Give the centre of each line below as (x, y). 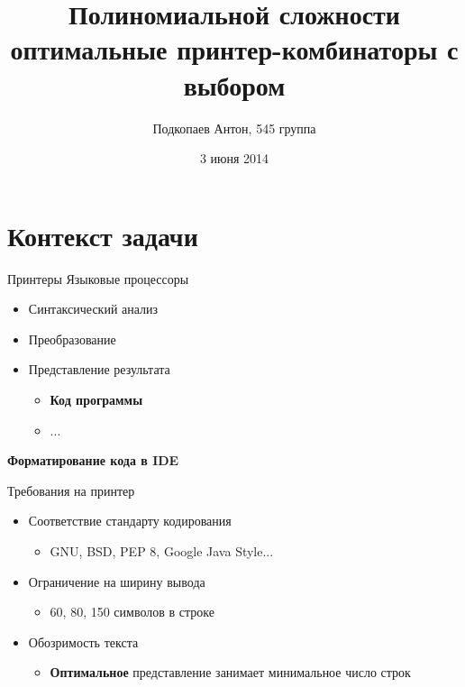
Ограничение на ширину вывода (117, 581)
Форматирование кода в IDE (93, 460)
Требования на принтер (71, 490)
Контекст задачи (103, 235)
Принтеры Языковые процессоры (98, 278)
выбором (234, 84)
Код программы (96, 399)
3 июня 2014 (234, 158)
